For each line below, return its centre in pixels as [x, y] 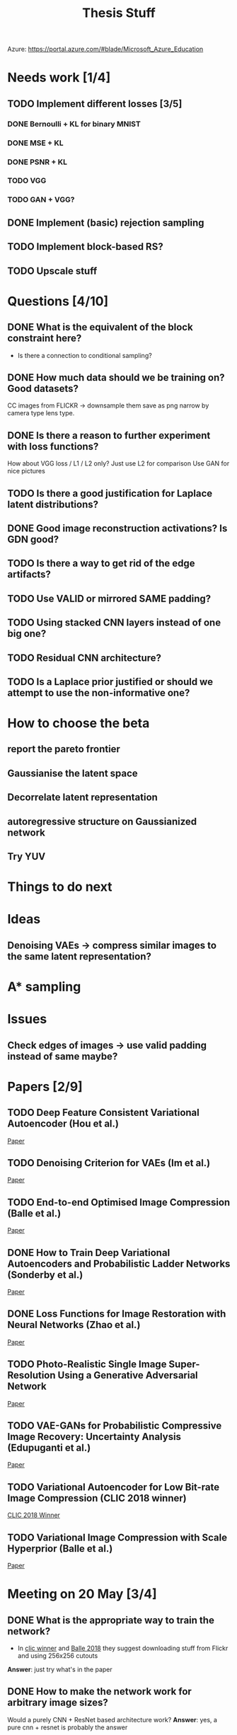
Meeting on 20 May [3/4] [82, 1594]
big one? [27, 634]
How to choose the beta [79, 724]
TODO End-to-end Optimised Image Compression [119, 1202]
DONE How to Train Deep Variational [89, 1253]
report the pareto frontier [64, 749]
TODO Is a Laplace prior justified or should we [110, 682]
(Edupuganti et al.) [49, 1448]
